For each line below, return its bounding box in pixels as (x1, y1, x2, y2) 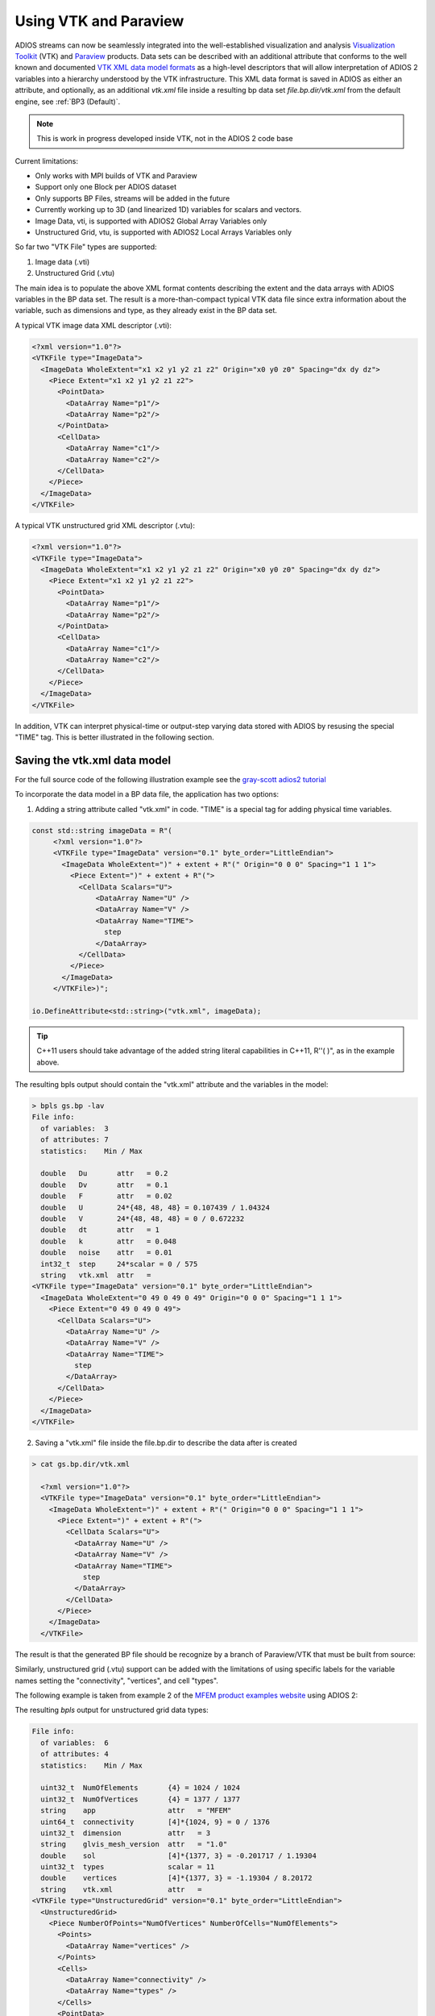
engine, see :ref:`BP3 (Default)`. (14, 97, 121, 106)
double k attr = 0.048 (40, 1236, 177, 1246)
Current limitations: (14, 156, 78, 165)
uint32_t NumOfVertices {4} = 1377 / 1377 (40, 1794, 241, 1804)
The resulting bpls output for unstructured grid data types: (14, 1706, 209, 1715)
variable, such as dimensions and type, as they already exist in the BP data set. (14, 306, 278, 315)
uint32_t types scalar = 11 (40, 1863, 215, 1872)
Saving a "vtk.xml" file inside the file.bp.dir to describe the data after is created (35, 1438, 297, 1447)
